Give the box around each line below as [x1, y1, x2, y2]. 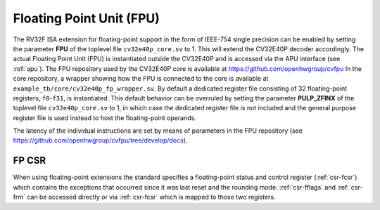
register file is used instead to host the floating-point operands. [13, 113, 196, 122]
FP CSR [13, 155, 46, 166]
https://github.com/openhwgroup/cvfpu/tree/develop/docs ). [13, 136, 188, 145]
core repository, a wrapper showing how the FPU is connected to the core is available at [13, 74, 269, 83]
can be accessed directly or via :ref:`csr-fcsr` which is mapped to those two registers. [27, 193, 276, 202]
